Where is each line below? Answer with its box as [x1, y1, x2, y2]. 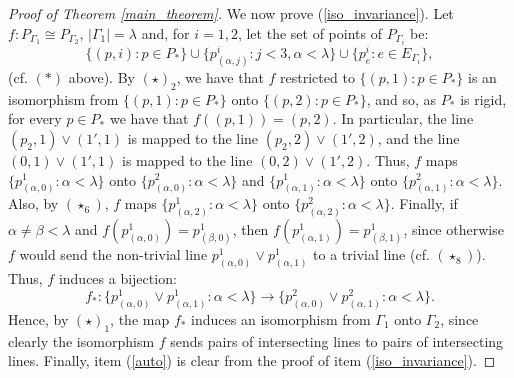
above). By [68, 66, 135, 87]
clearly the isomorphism [8, 330, 155, 351]
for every [8, 108, 62, 129]
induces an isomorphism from [191, 308, 371, 329]
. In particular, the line [332, 108, 474, 129]
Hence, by [8, 308, 69, 329]
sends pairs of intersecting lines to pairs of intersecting [170, 330, 504, 351]
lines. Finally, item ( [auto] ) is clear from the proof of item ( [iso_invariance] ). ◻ [8, 350, 496, 371]
